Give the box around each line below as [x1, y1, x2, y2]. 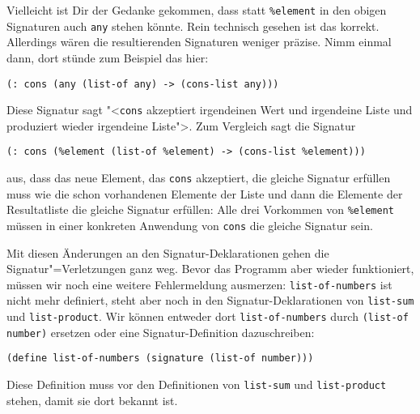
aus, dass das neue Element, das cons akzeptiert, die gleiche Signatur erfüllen [6, 169, 391, 186]
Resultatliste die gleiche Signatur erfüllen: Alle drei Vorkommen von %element [6, 201, 394, 218]
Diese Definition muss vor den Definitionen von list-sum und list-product [6, 376, 387, 393]
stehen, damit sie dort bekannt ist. [6, 391, 178, 408]
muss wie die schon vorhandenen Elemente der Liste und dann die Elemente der [6, 185, 403, 202]
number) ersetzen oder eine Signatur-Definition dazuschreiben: [6, 323, 315, 340]
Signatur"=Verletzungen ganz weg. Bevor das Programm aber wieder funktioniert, [6, 260, 414, 277]
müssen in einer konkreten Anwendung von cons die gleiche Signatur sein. [6, 216, 373, 233]
